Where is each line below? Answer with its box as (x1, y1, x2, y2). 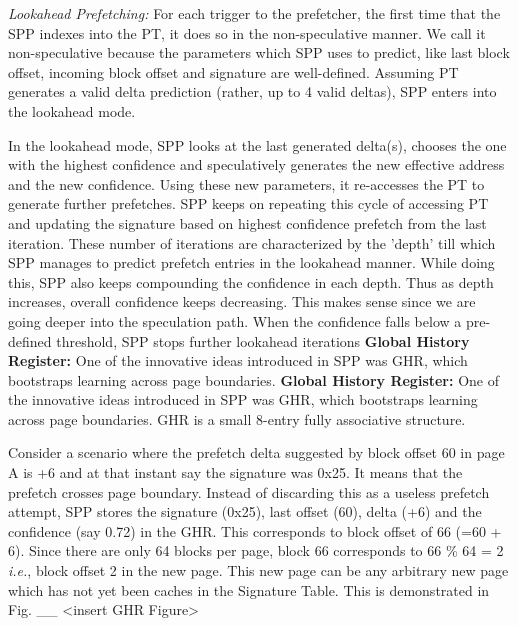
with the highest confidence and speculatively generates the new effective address (8, 154, 505, 175)
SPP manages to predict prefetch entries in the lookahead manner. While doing (8, 252, 495, 273)
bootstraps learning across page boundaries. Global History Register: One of (8, 369, 499, 390)
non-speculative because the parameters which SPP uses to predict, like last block (8, 42, 510, 63)
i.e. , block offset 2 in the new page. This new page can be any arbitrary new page (8, 560, 509, 581)
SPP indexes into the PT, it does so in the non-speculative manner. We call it (8, 22, 486, 43)
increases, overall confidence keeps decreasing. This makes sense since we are (8, 291, 476, 312)
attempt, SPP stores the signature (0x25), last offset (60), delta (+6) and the (8, 501, 482, 522)
